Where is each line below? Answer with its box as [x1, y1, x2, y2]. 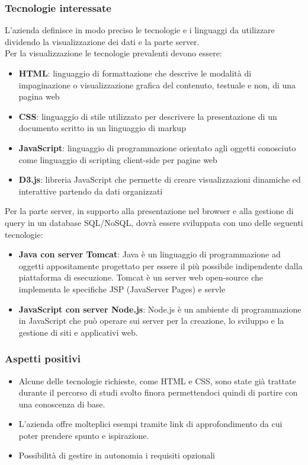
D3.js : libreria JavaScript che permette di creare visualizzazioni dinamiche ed [18, 173, 301, 186]
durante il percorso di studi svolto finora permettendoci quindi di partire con [18, 386, 298, 399]
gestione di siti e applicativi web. [18, 326, 138, 338]
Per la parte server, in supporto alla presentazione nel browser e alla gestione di [5, 205, 294, 217]
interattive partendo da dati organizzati [18, 184, 163, 197]
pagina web [18, 90, 60, 103]
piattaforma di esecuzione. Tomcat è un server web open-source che [18, 271, 263, 284]
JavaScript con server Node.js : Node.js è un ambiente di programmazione [18, 302, 301, 315]
